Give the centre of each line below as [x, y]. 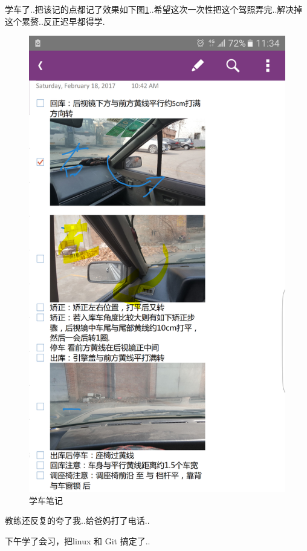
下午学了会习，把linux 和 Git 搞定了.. [78, 540]
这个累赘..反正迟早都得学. [55, 21]
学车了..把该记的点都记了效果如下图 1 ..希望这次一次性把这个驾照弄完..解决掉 [154, 9]
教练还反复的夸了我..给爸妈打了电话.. [77, 520]
